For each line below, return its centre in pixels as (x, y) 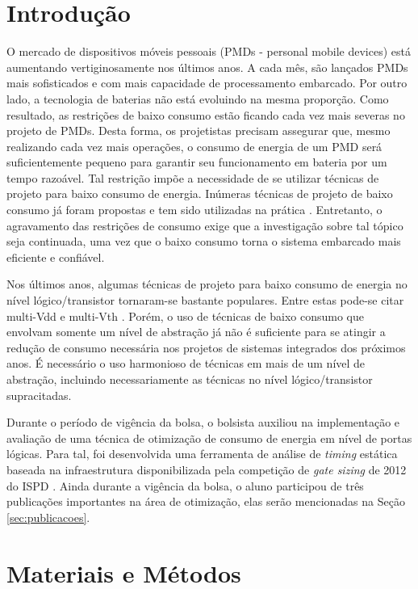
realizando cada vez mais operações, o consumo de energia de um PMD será (194, 146)
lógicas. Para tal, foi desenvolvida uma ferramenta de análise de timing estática (202, 454)
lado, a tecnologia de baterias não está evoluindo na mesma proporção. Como (198, 98)
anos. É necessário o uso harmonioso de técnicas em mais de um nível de (186, 363)
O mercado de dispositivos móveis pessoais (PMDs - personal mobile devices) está (209, 51)
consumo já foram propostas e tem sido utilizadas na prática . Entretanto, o (194, 210)
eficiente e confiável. (56, 257)
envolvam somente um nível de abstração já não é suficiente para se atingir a (196, 332)
